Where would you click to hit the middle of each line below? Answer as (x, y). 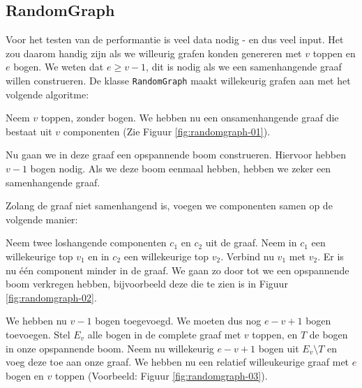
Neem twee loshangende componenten (86, 242)
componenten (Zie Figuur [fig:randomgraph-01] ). (167, 131)
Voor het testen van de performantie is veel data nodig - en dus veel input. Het (175, 39)
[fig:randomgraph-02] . (51, 297)
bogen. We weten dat (59, 67)
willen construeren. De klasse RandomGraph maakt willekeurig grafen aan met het (178, 80)
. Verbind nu (247, 256)
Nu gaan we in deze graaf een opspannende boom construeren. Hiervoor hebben (176, 155)
